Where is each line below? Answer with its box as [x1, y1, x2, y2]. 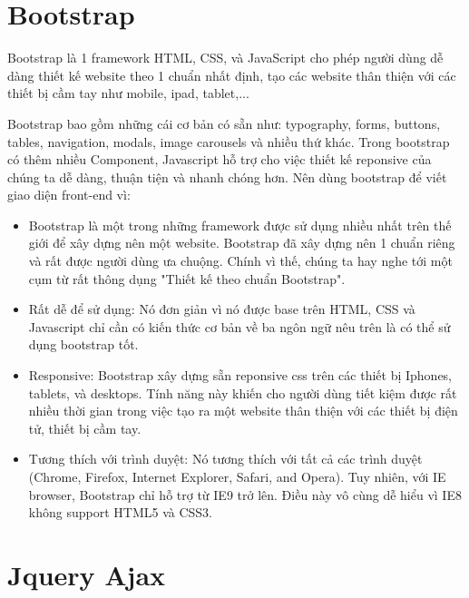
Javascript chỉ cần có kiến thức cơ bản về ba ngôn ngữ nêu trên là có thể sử [28, 317, 451, 336]
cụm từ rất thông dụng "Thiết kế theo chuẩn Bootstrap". [28, 269, 346, 288]
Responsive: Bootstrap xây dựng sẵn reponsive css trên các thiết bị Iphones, [28, 366, 453, 385]
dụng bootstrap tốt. [28, 335, 139, 354]
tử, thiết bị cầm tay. [28, 418, 142, 437]
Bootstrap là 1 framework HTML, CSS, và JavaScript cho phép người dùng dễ [7, 48, 444, 67]
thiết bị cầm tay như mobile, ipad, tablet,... [7, 83, 249, 103]
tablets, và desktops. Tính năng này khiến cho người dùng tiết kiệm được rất [28, 383, 457, 402]
